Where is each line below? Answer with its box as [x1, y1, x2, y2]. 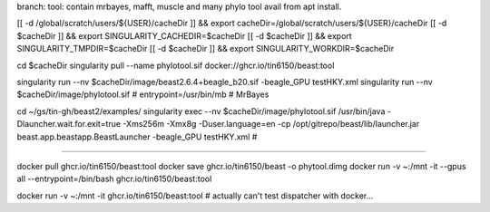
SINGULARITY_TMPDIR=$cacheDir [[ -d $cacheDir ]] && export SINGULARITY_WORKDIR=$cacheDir [16, 43, 395, 54]
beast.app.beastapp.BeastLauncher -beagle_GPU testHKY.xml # [16, 131, 258, 142]
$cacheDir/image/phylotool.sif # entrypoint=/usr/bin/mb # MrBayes [16, 89, 269, 100]
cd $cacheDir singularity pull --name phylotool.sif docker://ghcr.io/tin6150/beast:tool [16, 60, 335, 71]
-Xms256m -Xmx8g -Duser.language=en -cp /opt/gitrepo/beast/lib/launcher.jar [122, 119, 420, 130]
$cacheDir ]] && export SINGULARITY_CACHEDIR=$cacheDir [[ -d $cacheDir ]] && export [16, 30, 353, 41]
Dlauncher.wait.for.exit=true [16, 119, 122, 130]
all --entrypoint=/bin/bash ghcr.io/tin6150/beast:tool [16, 173, 212, 185]
